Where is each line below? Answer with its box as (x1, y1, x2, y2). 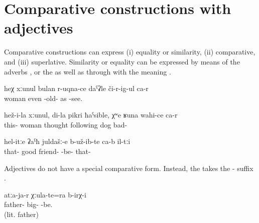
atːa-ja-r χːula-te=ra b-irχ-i (4, 189, 86, 199)
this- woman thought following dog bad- (4, 119, 127, 129)
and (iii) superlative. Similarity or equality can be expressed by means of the (4, 56, 240, 66)
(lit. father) (4, 209, 39, 219)
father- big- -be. (4, 199, 53, 209)
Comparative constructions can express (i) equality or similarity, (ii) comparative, (4, 46, 255, 57)
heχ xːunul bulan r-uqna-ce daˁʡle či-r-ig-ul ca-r (4, 83, 149, 93)
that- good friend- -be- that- (4, 146, 91, 156)
